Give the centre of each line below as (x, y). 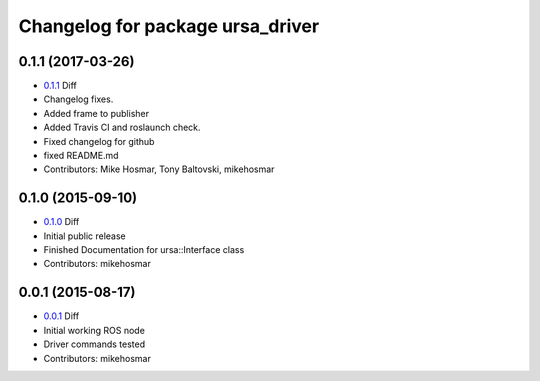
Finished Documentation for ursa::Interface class (144, 250)
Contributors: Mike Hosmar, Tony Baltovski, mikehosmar (159, 169)
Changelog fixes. (78, 99)
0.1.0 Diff (61, 222)
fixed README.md (81, 156)
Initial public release (85, 236)
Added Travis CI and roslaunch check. (122, 127)
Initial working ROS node (94, 330)
